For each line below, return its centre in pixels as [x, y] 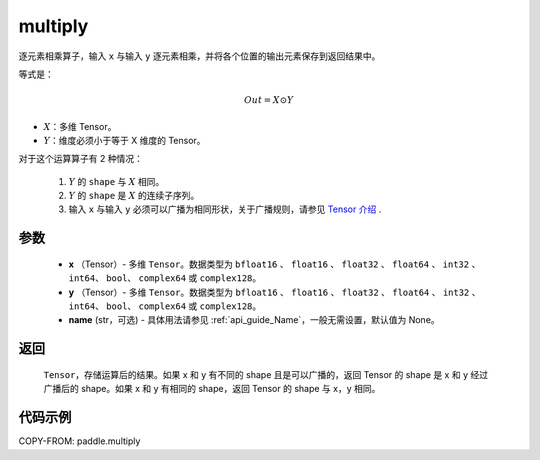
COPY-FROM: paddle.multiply [79, 441]
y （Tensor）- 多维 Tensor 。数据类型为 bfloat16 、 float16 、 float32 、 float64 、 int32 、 [274, 292]
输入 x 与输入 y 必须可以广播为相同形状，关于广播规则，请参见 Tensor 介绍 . [225, 209]
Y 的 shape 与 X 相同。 [116, 181]
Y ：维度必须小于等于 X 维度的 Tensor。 [124, 140]
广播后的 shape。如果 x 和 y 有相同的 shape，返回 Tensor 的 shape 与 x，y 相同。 [212, 389]
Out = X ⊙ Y [268, 100]
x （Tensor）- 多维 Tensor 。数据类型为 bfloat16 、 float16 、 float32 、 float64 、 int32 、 [274, 264]
